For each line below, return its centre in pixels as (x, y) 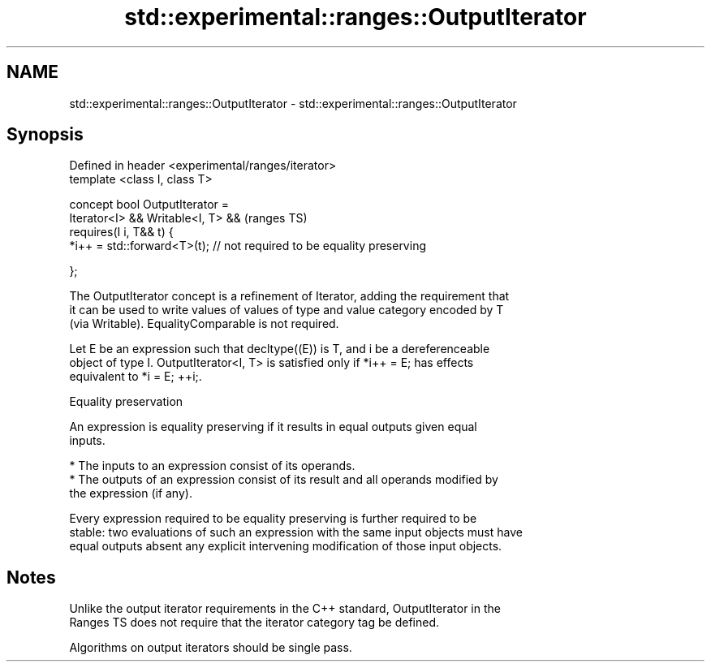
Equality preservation (126, 402)
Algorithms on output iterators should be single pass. (211, 648)
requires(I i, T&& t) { (121, 232)
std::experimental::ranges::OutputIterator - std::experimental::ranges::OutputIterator (293, 103)
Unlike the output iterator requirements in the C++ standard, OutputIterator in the (285, 609)
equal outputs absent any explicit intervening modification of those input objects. (286, 546)
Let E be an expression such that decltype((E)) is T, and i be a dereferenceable (280, 349)
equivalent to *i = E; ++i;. (136, 377)
